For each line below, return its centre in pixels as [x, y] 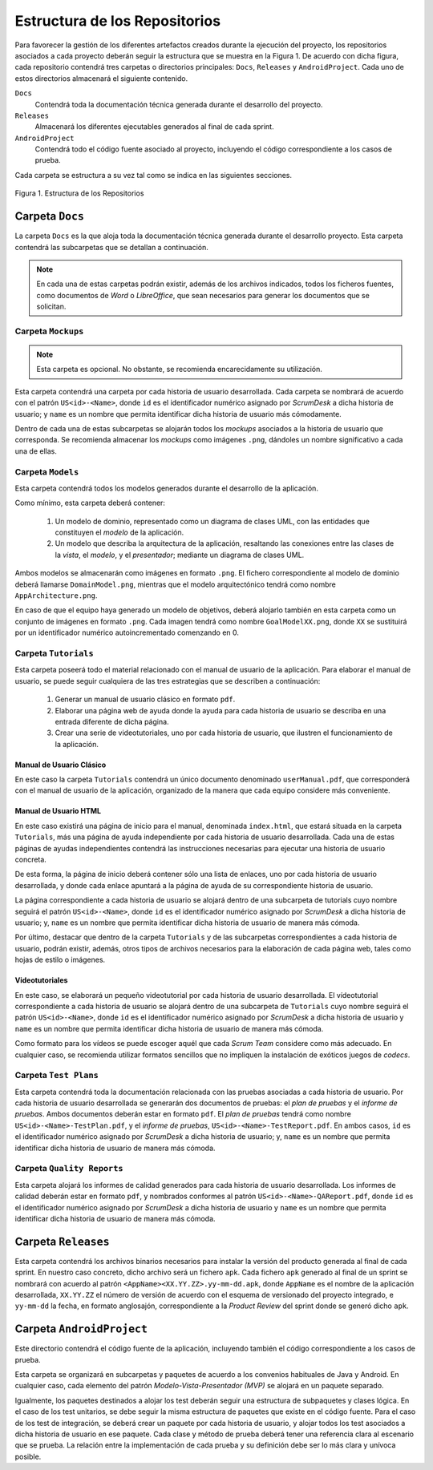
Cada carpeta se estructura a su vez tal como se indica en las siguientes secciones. [154, 175]
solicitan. [51, 307]
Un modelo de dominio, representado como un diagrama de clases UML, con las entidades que [212, 521]
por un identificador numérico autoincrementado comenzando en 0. [127, 632]
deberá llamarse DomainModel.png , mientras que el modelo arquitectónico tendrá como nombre [175, 584]
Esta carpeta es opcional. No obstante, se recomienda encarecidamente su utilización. [179, 370]
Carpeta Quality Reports [69, 1169]
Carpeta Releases [62, 1241]
